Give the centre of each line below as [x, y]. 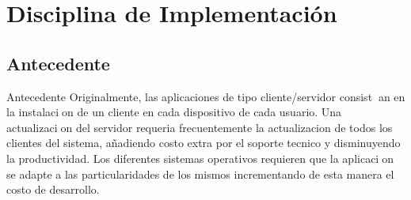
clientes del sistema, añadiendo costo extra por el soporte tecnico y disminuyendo [204, 143]
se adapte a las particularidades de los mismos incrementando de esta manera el [200, 174]
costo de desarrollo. [53, 189]
